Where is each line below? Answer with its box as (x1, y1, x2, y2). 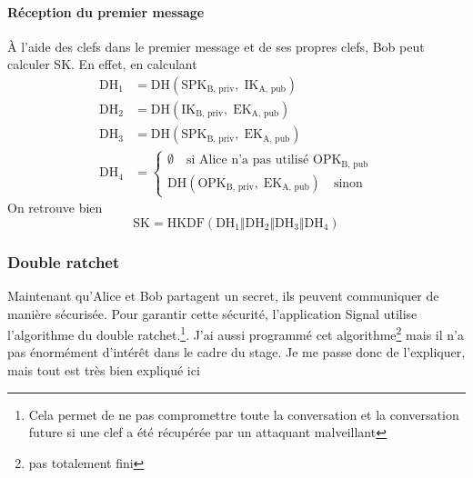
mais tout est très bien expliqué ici (7, 360, 200, 379)
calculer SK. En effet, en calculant (7, 55, 197, 74)
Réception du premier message (7, 2, 205, 21)
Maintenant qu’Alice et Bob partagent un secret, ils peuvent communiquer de (7, 285, 439, 304)
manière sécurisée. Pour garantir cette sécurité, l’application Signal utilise (7, 304, 418, 323)
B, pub (341, 159, 368, 169)
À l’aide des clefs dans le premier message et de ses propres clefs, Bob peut (7, 36, 425, 55)
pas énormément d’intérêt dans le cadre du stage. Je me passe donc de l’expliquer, (7, 343, 466, 362)
